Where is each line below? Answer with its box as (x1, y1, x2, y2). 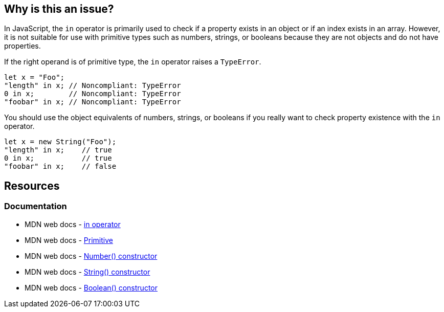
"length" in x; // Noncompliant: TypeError (4, 81, 181, 90)
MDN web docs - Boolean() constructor (25, 283, 158, 292)
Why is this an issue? (4, 3, 114, 15)
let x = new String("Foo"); (4, 138, 117, 146)
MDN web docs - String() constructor (25, 267, 150, 276)
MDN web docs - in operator (25, 219, 121, 229)
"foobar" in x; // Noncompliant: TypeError (4, 98, 181, 106)
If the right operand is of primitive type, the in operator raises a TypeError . (4, 57, 261, 66)
